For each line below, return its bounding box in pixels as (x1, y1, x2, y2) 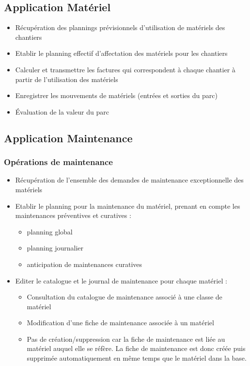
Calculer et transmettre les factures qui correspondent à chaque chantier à (15, 64, 235, 74)
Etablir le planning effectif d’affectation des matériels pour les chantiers (15, 48, 228, 58)
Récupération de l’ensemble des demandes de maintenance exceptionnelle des (15, 175, 244, 185)
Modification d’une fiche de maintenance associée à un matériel (27, 317, 214, 328)
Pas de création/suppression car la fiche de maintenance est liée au (27, 333, 225, 344)
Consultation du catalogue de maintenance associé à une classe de (27, 292, 222, 302)
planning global (27, 226, 73, 236)
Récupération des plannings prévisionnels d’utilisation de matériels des (15, 22, 225, 33)
